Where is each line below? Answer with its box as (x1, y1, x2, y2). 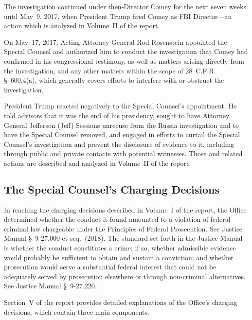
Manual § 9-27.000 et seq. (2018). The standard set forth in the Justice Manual (4, 233, 243, 243)
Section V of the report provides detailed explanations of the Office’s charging (4, 297, 237, 307)
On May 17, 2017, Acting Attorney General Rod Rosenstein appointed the (4, 36, 227, 47)
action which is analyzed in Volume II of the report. (4, 20, 160, 31)
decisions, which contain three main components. (4, 306, 149, 317)
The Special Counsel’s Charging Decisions (4, 181, 219, 196)
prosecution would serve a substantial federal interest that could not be (4, 262, 216, 272)
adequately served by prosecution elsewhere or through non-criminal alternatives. (4, 271, 246, 281)
